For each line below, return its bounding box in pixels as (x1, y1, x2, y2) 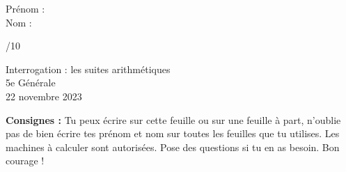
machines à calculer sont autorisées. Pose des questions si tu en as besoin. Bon (6, 139, 340, 154)
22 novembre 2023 (6, 88, 82, 103)
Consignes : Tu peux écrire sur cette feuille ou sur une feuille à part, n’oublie (6, 112, 341, 127)
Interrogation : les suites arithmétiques (6, 61, 171, 76)
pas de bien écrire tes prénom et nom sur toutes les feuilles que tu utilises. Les (6, 126, 340, 141)
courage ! (6, 153, 45, 168)
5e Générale (6, 75, 56, 90)
